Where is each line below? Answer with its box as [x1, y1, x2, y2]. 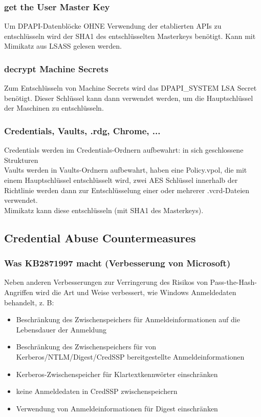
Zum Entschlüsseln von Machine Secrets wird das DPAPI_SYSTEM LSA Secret [4, 82, 257, 93]
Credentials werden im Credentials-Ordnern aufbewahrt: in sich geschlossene [4, 144, 244, 155]
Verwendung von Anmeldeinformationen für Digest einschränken [16, 403, 218, 413]
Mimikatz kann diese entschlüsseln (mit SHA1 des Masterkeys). [4, 204, 204, 215]
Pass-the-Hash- [210, 277, 257, 287]
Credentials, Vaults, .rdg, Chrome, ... [4, 124, 161, 137]
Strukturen [4, 154, 38, 165]
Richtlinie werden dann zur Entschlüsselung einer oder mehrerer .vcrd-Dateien [4, 184, 250, 195]
